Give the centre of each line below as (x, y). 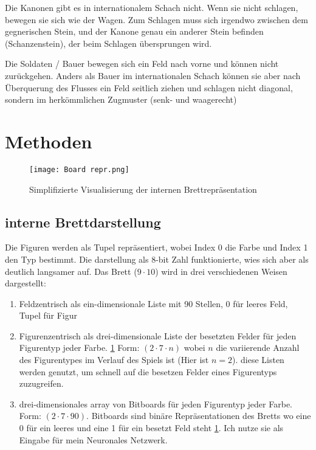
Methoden (49, 141)
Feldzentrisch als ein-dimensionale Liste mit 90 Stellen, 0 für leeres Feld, (153, 303)
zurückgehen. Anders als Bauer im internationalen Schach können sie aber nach (153, 75)
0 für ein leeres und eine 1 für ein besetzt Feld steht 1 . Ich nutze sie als (151, 428)
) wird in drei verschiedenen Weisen (221, 271)
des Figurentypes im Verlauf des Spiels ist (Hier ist (114, 360)
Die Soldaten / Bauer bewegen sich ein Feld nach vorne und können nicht (142, 64)
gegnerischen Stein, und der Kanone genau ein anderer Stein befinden (134, 31)
